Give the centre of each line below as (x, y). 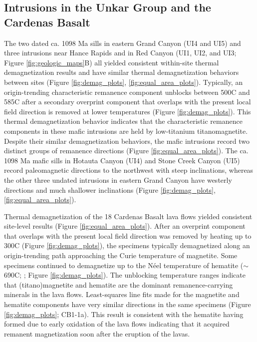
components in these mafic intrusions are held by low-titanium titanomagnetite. (126, 131)
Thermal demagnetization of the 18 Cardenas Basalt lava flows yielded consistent (128, 216)
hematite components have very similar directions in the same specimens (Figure (128, 304)
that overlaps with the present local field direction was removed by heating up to (128, 235)
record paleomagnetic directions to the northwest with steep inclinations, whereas (129, 170)
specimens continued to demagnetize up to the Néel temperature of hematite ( (124, 265)
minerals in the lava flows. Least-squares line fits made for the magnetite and (122, 294)
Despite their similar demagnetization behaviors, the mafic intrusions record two (127, 141)
